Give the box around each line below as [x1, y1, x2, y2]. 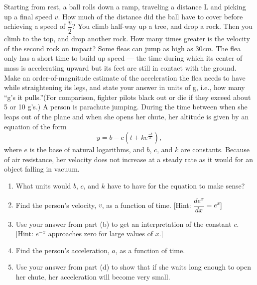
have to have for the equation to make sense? [107, 180, 245, 190]
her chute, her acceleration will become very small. [15, 272, 170, 282]
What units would [15, 180, 71, 190]
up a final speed [4, 11, 52, 21]
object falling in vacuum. [4, 164, 80, 174]
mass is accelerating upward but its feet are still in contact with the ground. [4, 63, 237, 73]
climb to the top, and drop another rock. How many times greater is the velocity [4, 33, 250, 44]
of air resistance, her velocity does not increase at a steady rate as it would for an [4, 154, 253, 164]
